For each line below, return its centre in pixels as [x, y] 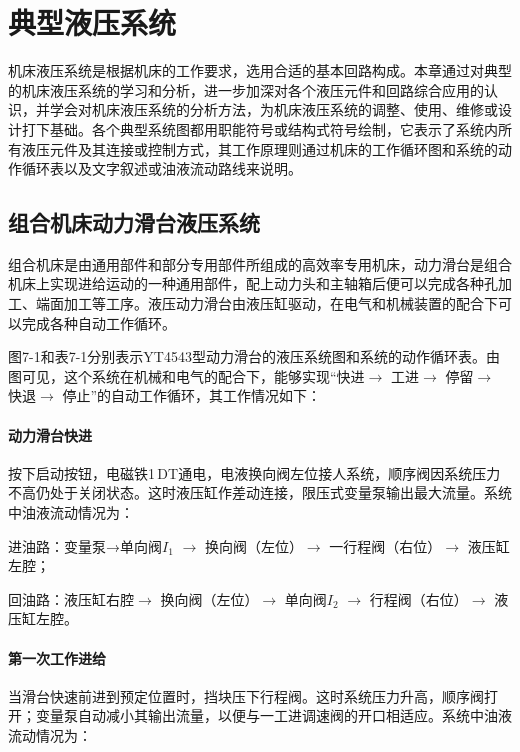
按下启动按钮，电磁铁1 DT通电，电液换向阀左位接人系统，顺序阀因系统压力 [254, 472]
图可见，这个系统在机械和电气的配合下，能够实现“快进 [186, 375]
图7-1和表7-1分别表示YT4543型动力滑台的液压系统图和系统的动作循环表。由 [254, 356]
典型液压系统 [92, 22]
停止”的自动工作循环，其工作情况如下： [192, 395]
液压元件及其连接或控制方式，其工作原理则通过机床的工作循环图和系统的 [259, 148]
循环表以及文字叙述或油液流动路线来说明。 [161, 168]
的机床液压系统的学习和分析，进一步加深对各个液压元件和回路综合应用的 [246, 89]
